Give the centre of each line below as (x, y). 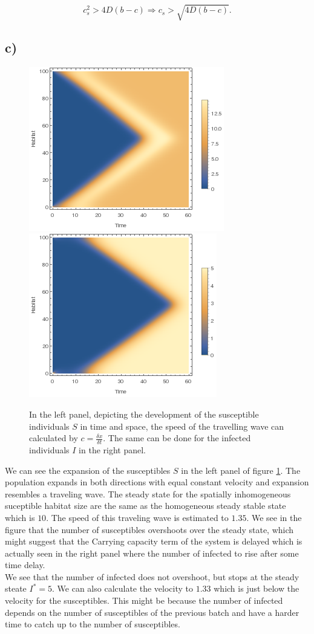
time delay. (25, 565)
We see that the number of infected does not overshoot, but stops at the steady (152, 576)
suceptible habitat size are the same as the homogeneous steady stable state (146, 506)
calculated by (54, 438)
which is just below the (257, 588)
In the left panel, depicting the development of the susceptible (144, 414)
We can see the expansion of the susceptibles (88, 470)
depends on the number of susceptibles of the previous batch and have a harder (152, 612)
